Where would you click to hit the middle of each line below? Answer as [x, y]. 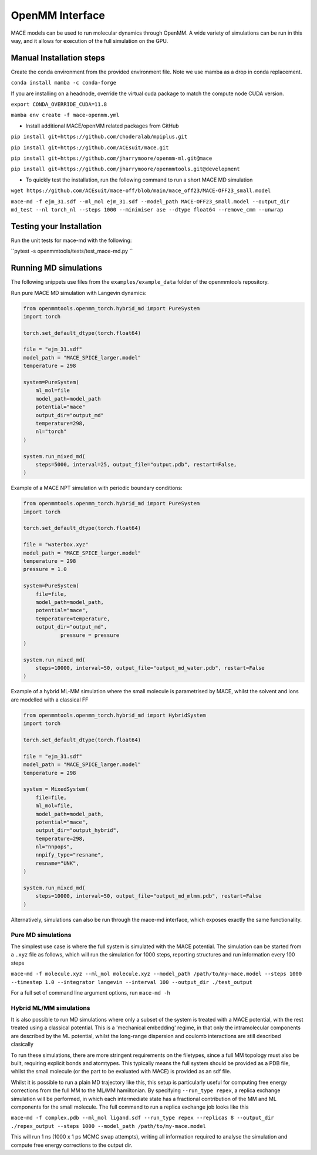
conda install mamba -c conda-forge [64, 83]
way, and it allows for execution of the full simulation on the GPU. [90, 41]
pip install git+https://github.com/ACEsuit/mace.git [90, 147]
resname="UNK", [57, 863]
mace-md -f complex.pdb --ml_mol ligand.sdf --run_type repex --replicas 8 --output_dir [142, 1118]
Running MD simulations [57, 268]
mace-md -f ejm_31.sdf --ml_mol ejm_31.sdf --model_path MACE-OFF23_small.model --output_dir [150, 202]
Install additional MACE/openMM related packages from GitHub [102, 126]
